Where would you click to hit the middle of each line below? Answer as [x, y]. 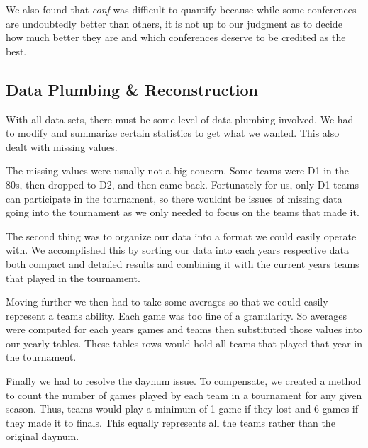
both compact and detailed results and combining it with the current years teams [183, 263]
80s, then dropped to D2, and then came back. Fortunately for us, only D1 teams [182, 184]
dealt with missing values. [62, 146]
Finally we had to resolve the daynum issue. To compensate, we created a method [184, 381]
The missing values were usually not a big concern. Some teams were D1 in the [178, 170]
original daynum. [43, 436]
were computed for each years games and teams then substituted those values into [184, 329]
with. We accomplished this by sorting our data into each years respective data [177, 250]
